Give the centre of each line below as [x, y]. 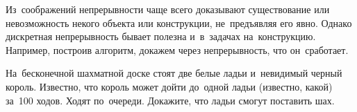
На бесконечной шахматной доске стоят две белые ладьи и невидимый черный [174, 73]
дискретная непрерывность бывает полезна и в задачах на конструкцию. [161, 36]
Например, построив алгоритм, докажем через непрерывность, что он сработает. [177, 49]
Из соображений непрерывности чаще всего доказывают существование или [168, 9]
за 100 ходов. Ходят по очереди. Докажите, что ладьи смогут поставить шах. [170, 100]
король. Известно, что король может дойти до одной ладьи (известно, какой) [169, 86]
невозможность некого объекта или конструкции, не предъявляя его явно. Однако [179, 22]
